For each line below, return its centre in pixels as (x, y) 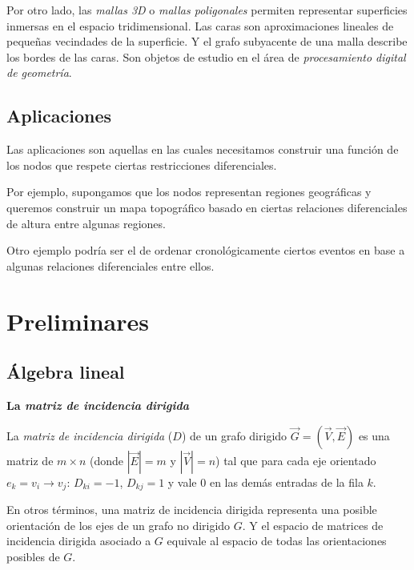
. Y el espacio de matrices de (313, 525)
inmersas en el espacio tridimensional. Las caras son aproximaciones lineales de (200, 25)
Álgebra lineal (66, 372)
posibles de (33, 556)
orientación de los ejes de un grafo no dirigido (119, 525)
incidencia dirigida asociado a (79, 541)
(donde (106, 460)
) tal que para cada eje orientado (296, 460)
